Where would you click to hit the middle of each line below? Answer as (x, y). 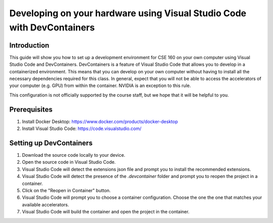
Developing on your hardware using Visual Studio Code (128, 13)
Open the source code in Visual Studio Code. (69, 162)
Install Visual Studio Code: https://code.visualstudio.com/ (82, 128)
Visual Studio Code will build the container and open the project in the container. (106, 212)
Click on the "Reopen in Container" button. (66, 190)
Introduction (29, 45)
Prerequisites (31, 109)
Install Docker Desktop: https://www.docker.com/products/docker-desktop (100, 121)
